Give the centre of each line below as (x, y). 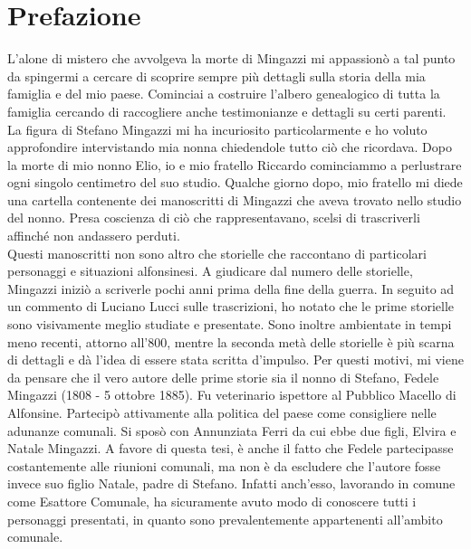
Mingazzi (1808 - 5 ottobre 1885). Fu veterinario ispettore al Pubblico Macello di (232, 395)
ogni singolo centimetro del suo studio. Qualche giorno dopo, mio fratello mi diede (235, 182)
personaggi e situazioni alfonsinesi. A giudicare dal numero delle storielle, (210, 271)
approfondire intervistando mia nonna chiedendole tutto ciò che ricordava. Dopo (230, 147)
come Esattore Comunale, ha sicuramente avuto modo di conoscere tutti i (212, 501)
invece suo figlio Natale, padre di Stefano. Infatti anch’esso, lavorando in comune (231, 483)
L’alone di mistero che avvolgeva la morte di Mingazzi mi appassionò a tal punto (231, 58)
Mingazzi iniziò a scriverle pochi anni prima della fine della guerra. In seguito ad (231, 288)
